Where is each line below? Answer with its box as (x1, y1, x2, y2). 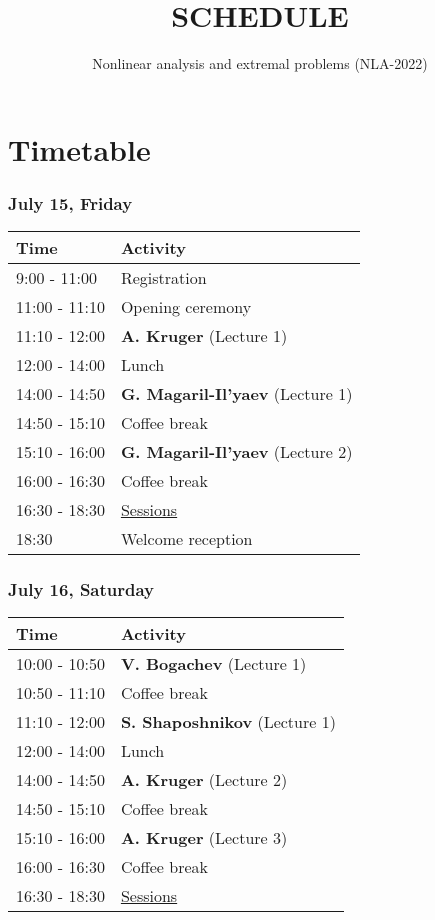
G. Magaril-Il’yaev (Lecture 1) (120, 382, 353, 406)
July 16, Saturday (8, 577, 155, 602)
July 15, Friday (8, 190, 133, 215)
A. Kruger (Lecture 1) (120, 324, 288, 348)
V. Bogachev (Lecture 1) (120, 652, 307, 676)
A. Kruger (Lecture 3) (120, 826, 288, 850)
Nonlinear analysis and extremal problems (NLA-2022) (92, 53, 428, 74)
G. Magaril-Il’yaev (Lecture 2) (120, 440, 353, 464)
